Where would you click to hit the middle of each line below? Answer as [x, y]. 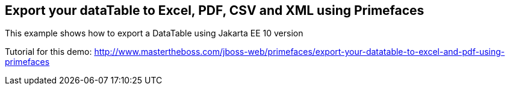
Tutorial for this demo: [48, 52]
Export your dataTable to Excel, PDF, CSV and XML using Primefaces [215, 10]
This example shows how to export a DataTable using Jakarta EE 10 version [154, 33]
